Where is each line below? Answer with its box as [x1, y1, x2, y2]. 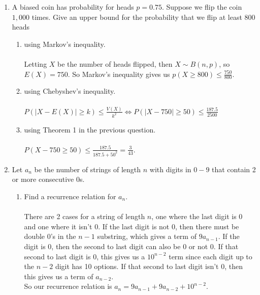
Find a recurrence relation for [24, 191, 116, 202]
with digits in [149, 164, 191, 174]
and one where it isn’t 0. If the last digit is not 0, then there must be [24, 221, 239, 231]
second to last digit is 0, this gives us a [24, 251, 145, 261]
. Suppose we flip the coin [161, 2, 242, 12]
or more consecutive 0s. [12, 174, 85, 184]
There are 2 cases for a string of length [24, 211, 145, 222]
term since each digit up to [169, 251, 252, 261]
